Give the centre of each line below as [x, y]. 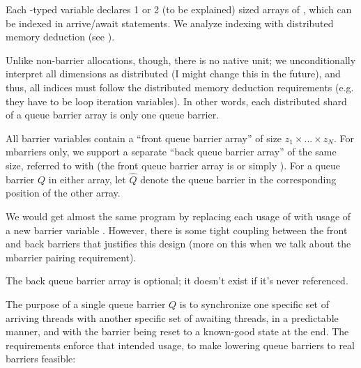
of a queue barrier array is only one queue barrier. [113, 115]
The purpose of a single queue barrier [86, 304]
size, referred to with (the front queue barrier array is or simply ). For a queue [173, 165]
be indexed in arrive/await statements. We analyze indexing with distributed [170, 23]
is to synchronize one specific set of [254, 304]
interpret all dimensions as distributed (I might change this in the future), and [173, 74]
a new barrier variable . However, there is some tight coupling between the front [177, 230]
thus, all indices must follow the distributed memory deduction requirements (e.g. [180, 87]
